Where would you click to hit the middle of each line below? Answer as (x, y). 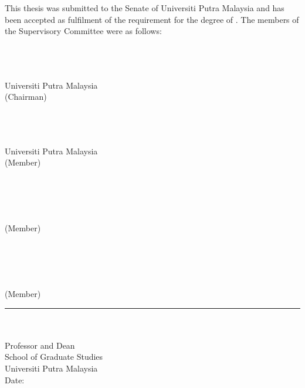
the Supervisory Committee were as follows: (83, 31)
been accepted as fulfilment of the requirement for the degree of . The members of (152, 19)
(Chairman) (26, 97)
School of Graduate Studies (54, 357)
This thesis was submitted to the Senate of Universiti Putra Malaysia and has (145, 8)
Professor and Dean (40, 345)
